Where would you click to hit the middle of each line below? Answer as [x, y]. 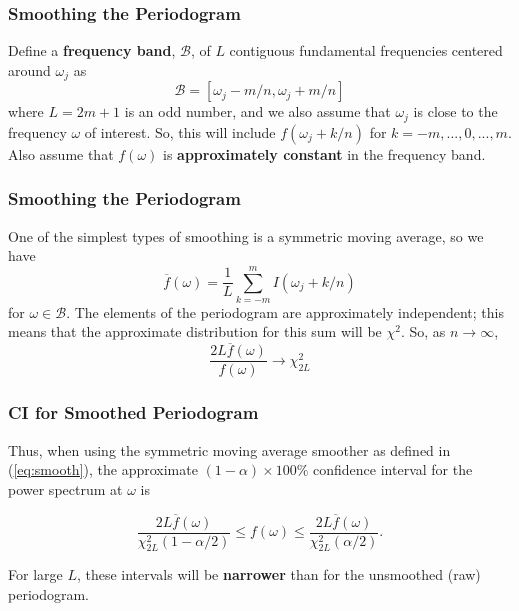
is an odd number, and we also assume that [257, 111]
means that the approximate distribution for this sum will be [195, 331]
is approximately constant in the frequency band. [324, 153]
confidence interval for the [393, 469]
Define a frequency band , [92, 50]
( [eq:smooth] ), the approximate [103, 469]
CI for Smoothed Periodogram [133, 412]
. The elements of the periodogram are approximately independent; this [285, 311]
